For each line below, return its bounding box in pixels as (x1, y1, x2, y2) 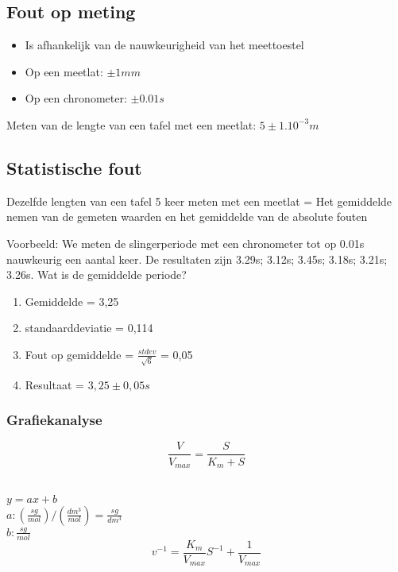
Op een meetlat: (25, 63, 103, 79)
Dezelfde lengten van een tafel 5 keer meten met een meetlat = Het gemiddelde (6, 192, 392, 209)
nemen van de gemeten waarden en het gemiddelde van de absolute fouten (6, 208, 368, 225)
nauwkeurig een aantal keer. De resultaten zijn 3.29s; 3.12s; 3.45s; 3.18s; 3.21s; (6, 250, 388, 267)
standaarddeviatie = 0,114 (25, 319, 153, 336)
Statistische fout (6, 155, 142, 180)
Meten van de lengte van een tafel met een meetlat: (6, 116, 257, 133)
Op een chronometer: (25, 90, 127, 106)
